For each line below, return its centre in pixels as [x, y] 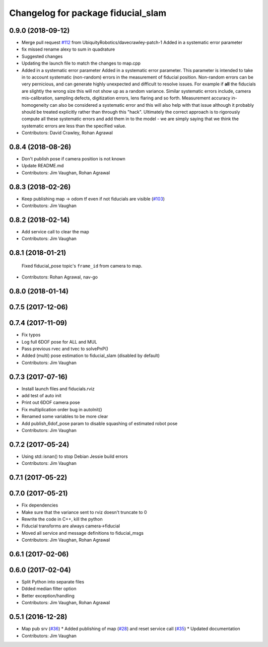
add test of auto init [41, 396]
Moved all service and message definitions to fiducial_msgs [83, 533]
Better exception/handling [48, 595]
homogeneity [35, 105]
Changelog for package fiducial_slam [88, 13]
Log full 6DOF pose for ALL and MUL [59, 342]
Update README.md [43, 166]
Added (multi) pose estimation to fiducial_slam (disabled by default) [91, 356]
